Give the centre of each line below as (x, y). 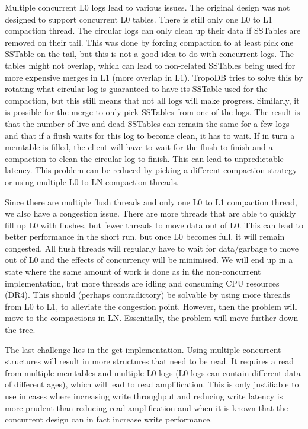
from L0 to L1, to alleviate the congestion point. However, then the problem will (151, 306)
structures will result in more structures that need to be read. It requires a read (150, 361)
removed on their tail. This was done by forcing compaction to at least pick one (149, 42)
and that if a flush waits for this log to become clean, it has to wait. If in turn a (150, 135)
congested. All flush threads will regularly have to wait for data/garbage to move (152, 248)
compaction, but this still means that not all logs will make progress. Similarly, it (152, 100)
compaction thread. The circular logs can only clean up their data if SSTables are (153, 31)
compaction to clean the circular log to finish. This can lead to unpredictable (144, 158)
